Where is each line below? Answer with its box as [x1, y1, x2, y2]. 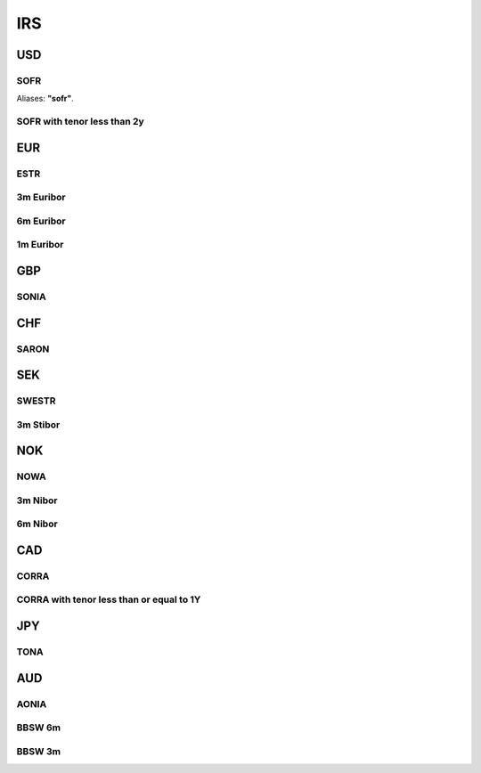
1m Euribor [16, 239, 64, 251]
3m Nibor [16, 494, 58, 507]
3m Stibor [16, 419, 61, 431]
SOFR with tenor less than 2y [16, 116, 144, 128]
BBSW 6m [16, 721, 61, 734]
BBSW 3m [16, 745, 61, 757]
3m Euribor [16, 191, 66, 204]
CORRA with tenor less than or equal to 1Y [16, 593, 201, 606]
